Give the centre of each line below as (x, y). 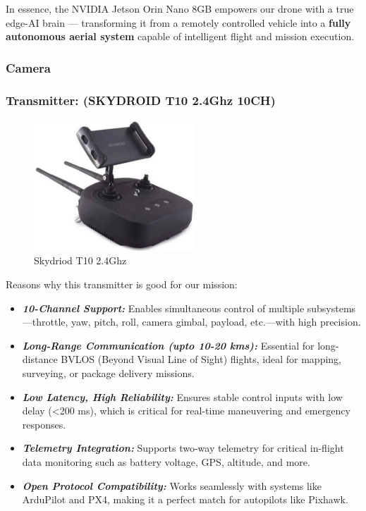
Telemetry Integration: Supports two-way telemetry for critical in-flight (183, 448)
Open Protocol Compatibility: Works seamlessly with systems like (172, 485)
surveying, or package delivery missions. (108, 373)
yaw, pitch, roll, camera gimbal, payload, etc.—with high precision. (216, 322)
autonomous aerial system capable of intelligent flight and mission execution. (180, 36)
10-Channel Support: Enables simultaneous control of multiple (163, 308)
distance (40, 359)
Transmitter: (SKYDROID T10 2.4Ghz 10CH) (141, 100)
